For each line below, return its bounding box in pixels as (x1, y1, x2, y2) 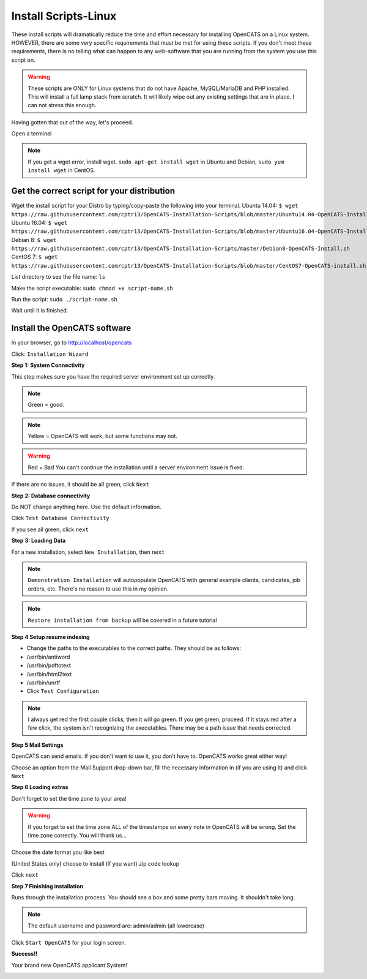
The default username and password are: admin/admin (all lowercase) (28, 922, 205, 929)
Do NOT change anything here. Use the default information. (11, 503, 161, 511)
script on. (11, 56, 35, 64)
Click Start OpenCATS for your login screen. (11, 939, 127, 947)
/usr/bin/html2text (26, 670, 72, 678)
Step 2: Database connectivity (11, 492, 91, 499)
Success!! (11, 950, 38, 958)
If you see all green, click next (11, 526, 89, 533)
